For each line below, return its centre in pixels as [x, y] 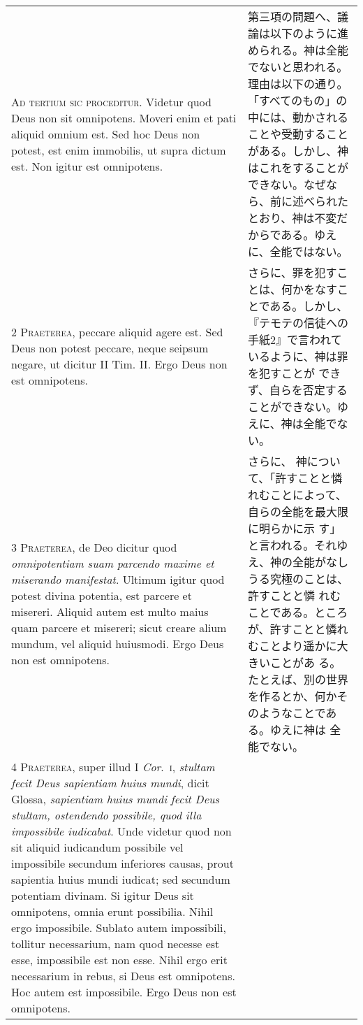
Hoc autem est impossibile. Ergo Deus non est [124, 992]
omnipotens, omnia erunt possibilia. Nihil [112, 911]
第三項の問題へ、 [292, 16]
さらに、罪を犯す [292, 272]
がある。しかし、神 [298, 151]
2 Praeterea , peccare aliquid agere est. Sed [117, 332]
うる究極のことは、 [298, 579]
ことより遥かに [298, 646]
